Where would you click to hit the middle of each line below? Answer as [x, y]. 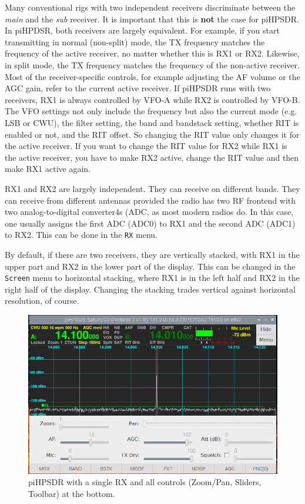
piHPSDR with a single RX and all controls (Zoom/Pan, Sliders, [145, 482]
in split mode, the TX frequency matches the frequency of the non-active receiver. [152, 64]
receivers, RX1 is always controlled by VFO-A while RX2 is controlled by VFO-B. [152, 99]
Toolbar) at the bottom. [72, 493]
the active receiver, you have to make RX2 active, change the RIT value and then [152, 157]
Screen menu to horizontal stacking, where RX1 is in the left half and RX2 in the [152, 278]
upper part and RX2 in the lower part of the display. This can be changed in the [150, 266]
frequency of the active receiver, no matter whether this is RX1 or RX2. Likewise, [152, 53]
